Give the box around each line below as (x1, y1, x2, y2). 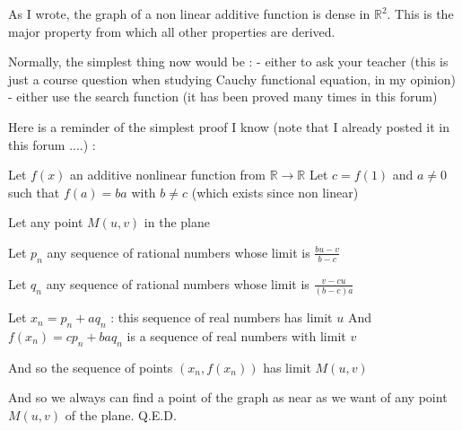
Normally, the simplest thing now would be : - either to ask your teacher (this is (8, 52, 449, 71)
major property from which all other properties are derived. (8, 22, 336, 40)
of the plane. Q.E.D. (65, 405, 177, 424)
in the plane (144, 213, 210, 232)
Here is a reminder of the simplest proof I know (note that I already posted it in (8, 117, 450, 136)
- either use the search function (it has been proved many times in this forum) (8, 87, 438, 106)
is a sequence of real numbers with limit (126, 326, 346, 345)
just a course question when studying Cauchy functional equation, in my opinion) (8, 69, 456, 88)
